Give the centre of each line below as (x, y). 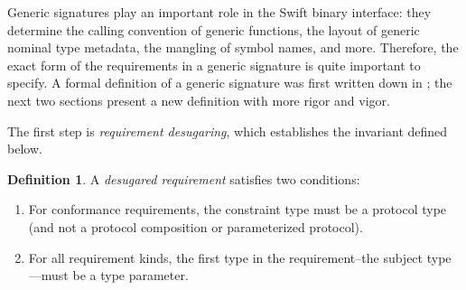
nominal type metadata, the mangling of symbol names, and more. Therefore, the (233, 47)
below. (25, 149)
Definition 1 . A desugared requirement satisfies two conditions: (184, 178)
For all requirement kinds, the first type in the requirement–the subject (226, 257)
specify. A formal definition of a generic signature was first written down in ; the (230, 83)
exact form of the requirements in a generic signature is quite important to (214, 65)
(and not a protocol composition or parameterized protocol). (196, 226)
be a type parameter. (130, 275)
